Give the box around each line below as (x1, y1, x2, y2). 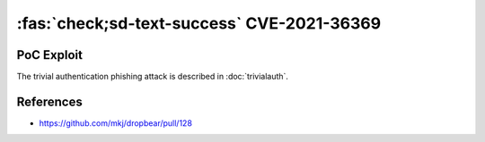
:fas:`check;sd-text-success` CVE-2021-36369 (16, 13, 382, 33)
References (16, 94, 83, 109)
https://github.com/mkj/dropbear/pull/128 (39, 117, 193, 129)
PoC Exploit (16, 47, 83, 63)
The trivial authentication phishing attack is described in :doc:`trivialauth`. (16, 71, 289, 82)
